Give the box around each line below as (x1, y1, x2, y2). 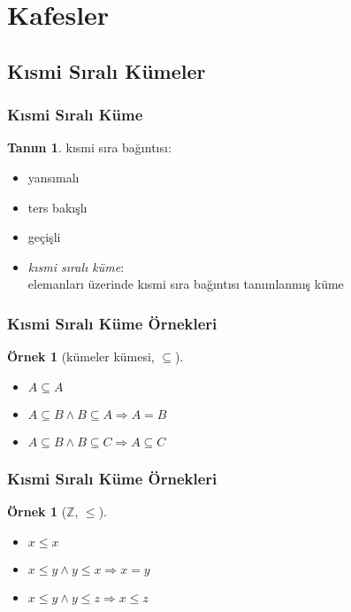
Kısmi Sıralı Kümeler (7, 57, 206, 84)
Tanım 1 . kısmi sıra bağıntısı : (7, 138, 172, 157)
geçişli (27, 228, 61, 246)
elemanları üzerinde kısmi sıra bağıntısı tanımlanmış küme (27, 275, 344, 293)
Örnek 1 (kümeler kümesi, (7, 347, 155, 366)
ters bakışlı (27, 198, 88, 216)
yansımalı (27, 167, 80, 186)
